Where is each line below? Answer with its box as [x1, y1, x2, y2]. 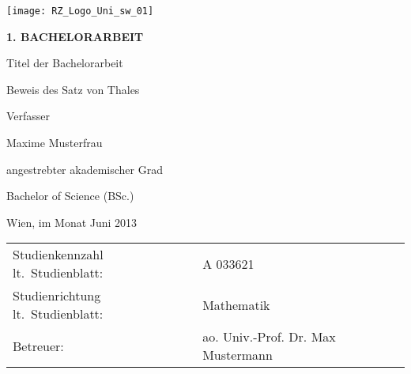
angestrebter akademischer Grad [6, 161, 163, 177]
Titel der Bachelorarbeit [6, 55, 123, 71]
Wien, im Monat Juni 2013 [6, 213, 138, 230]
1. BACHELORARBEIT [6, 28, 144, 44]
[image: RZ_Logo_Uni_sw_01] [6, 6, 154, 17]
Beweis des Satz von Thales [6, 81, 140, 97]
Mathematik [202, 295, 270, 314]
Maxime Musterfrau [6, 134, 103, 151]
